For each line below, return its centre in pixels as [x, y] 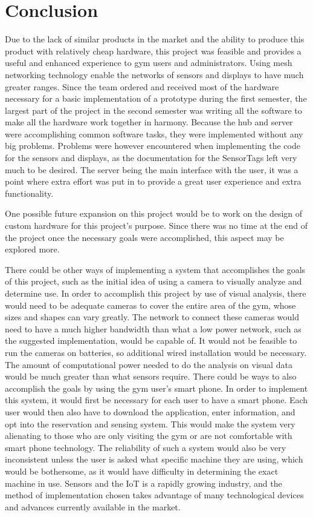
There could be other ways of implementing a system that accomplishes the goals [155, 269]
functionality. [29, 193]
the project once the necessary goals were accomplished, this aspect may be [144, 237]
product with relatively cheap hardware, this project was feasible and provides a [153, 51]
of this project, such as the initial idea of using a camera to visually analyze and [153, 281]
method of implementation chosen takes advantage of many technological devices [154, 495]
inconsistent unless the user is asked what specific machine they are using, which [154, 459]
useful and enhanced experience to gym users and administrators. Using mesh [149, 63]
